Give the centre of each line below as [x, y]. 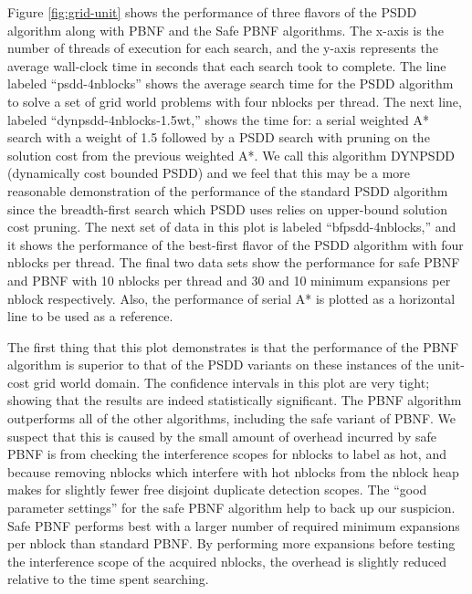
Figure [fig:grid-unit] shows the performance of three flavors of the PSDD [212, 12]
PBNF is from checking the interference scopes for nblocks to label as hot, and [227, 454]
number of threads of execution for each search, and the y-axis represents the [223, 48]
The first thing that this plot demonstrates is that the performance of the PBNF [233, 346]
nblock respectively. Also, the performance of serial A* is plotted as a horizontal [231, 298]
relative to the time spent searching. [108, 579]
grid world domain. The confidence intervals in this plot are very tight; [231, 382]
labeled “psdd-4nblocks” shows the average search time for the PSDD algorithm [231, 83]
